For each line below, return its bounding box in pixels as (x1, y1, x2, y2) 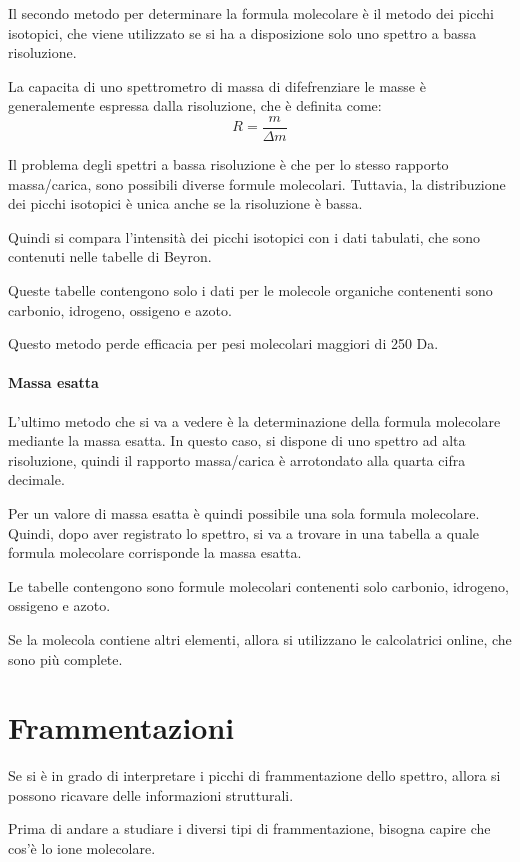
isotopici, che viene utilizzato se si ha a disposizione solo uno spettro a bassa (8, 22, 477, 43)
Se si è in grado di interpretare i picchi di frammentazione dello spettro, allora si (8, 765, 501, 786)
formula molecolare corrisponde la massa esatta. (8, 542, 302, 563)
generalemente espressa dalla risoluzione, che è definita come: (8, 95, 382, 116)
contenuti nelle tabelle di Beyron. (8, 246, 212, 267)
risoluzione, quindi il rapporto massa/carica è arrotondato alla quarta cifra (8, 449, 466, 470)
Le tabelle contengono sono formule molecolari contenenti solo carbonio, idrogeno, (8, 575, 510, 596)
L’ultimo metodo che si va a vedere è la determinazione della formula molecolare (8, 410, 501, 431)
